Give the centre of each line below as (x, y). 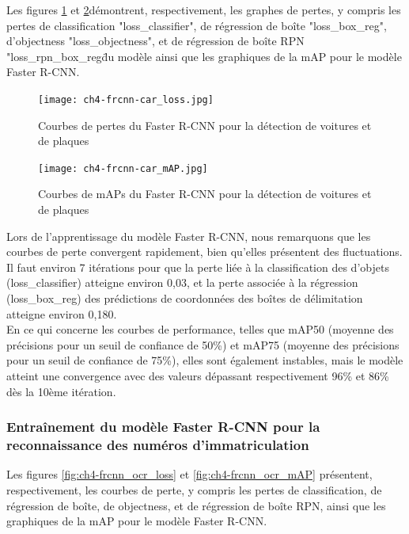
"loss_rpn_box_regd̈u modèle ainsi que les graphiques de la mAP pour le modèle (204, 56)
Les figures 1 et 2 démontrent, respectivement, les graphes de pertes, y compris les (204, 10)
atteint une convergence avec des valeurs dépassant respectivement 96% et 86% (198, 376)
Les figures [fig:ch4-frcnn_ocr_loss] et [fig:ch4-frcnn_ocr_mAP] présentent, (189, 474)
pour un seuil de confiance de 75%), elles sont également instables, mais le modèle (205, 360)
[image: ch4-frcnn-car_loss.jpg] (126, 99)
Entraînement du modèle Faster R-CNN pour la (163, 427)
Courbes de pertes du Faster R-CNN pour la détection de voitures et (205, 125)
